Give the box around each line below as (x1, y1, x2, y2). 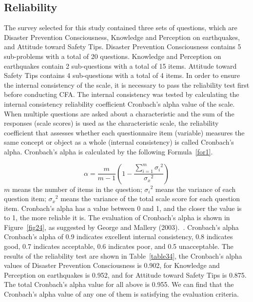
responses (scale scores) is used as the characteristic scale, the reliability (4, 118, 219, 128)
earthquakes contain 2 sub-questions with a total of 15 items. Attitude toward (4, 60, 237, 71)
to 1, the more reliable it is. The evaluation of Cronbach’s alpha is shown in (4, 212, 230, 223)
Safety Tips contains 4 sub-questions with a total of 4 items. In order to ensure (4, 70, 240, 80)
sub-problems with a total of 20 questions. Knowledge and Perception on (4, 51, 221, 61)
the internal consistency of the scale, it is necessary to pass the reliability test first (4, 79, 250, 90)
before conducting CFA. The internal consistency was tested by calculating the (4, 89, 239, 99)
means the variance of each (155, 184, 236, 194)
